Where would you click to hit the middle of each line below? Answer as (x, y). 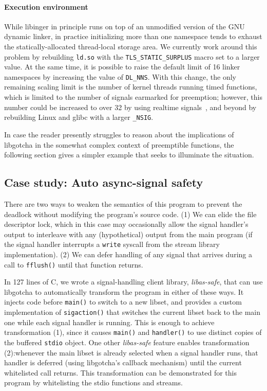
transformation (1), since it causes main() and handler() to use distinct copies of (133, 332)
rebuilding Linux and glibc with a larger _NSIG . (79, 117)
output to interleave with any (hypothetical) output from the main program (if (128, 234)
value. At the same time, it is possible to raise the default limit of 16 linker (122, 67)
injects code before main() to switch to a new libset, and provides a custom (123, 302)
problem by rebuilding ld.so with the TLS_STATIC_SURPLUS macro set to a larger (132, 56)
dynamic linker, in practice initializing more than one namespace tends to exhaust (133, 36)
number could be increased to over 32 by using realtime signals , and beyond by (130, 107)
